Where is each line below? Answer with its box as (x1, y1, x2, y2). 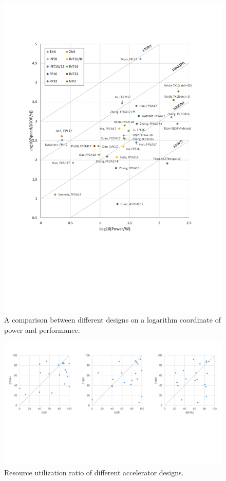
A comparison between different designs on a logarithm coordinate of (4, 314, 221, 325)
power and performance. (4, 324, 80, 335)
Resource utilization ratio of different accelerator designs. (4, 467, 184, 477)
